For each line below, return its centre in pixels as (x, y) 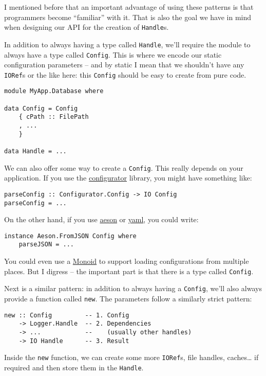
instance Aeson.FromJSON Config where (70, 236)
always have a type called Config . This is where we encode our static (113, 54)
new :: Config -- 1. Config (67, 315)
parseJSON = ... (46, 245)
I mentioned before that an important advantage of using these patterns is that (129, 7)
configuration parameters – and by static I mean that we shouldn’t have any (124, 65)
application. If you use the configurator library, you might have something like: (128, 178)
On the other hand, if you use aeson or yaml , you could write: (101, 219)
